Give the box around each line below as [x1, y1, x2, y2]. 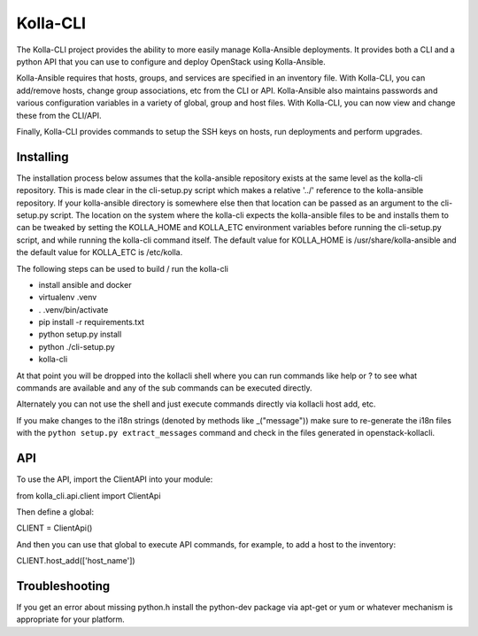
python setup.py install [38, 329, 122, 340]
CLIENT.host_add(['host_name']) [16, 555, 136, 566]
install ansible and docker [38, 279, 132, 290]
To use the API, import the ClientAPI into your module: [16, 474, 213, 485]
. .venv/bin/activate [38, 304, 109, 314]
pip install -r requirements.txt [38, 317, 145, 328]
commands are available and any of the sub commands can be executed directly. [16, 383, 313, 393]
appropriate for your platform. [16, 614, 126, 624]
